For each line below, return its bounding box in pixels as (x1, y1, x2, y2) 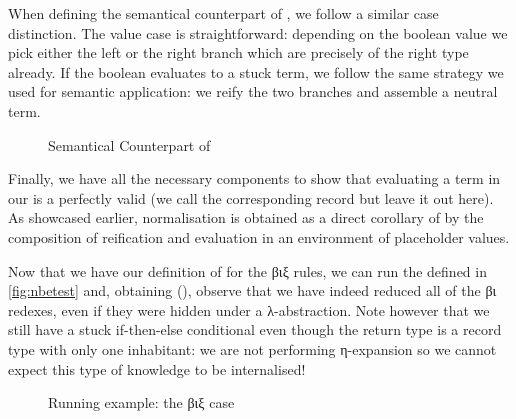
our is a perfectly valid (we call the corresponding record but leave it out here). (8, 187, 494, 208)
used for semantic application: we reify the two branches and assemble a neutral (8, 81, 498, 102)
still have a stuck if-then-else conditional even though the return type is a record (8, 319, 502, 340)
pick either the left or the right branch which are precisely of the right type (8, 42, 469, 63)
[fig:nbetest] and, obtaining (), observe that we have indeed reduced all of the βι (8, 280, 497, 301)
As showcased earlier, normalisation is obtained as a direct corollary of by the (8, 207, 484, 228)
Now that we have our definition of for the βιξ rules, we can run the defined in (8, 260, 487, 281)
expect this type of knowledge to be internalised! (8, 358, 306, 379)
